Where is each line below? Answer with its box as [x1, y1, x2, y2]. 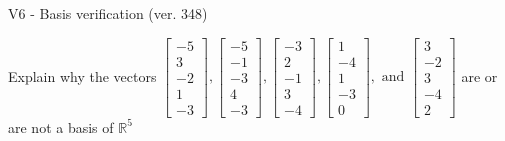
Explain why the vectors [8, 65, 157, 86]
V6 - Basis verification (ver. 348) [8, 3, 208, 23]
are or [461, 65, 498, 86]
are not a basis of [8, 116, 114, 137]
